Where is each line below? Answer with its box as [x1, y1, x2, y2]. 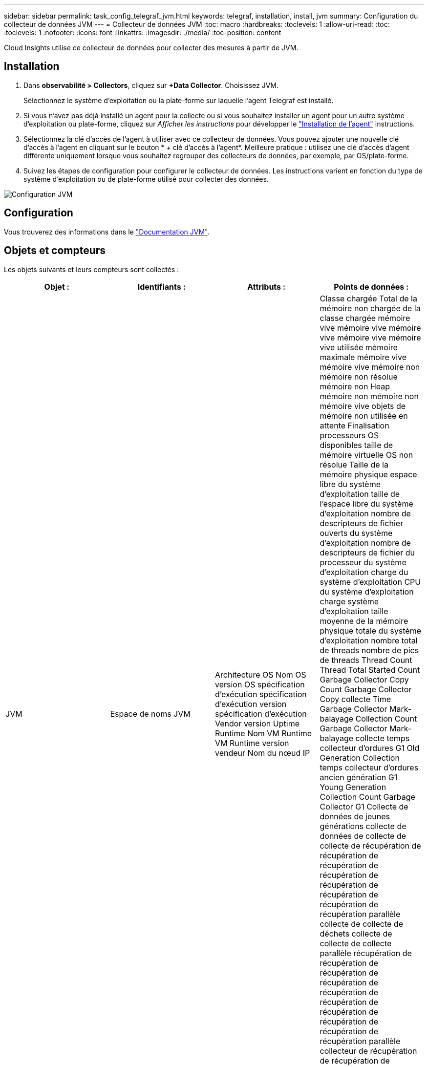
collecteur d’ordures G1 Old [320, 743, 420, 753]
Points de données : [334, 281, 409, 292]
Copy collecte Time [320, 694, 391, 704]
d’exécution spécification [215, 689, 307, 699]
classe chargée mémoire [320, 313, 410, 323]
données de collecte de [320, 831, 407, 841]
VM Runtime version [215, 738, 289, 748]
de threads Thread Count [320, 655, 412, 665]
